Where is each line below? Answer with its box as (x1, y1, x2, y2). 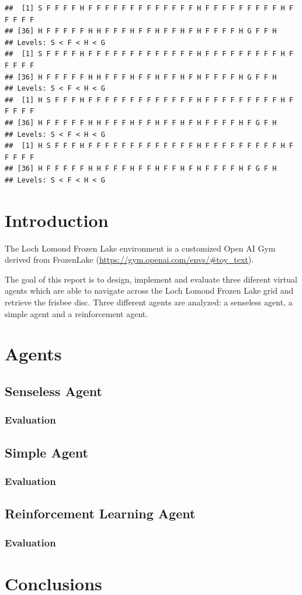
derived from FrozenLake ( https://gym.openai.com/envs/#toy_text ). (5, 253, 254, 266)
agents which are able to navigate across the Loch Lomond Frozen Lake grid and (5, 284, 294, 297)
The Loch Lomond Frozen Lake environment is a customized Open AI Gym (5, 242, 276, 254)
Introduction (5, 208, 109, 232)
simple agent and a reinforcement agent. (5, 307, 148, 319)
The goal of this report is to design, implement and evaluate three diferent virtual (5, 273, 297, 285)
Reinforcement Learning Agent (5, 504, 196, 522)
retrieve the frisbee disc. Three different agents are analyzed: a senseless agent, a (5, 296, 293, 308)
